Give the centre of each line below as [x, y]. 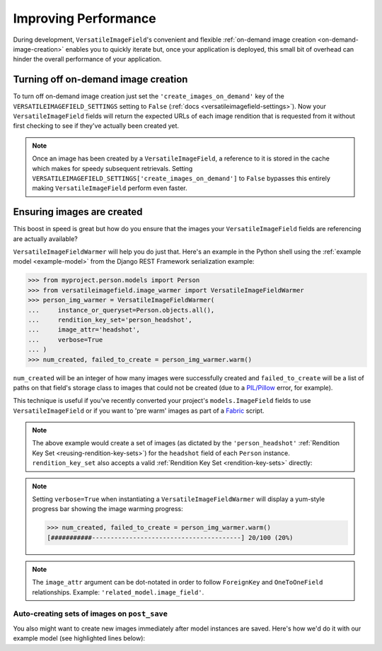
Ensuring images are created [78, 212]
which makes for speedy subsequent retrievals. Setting [112, 168]
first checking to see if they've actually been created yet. [96, 126]
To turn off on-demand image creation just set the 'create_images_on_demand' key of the [149, 96]
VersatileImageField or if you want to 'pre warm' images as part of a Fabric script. [139, 411]
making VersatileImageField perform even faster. [110, 188]
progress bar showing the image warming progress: [108, 509]
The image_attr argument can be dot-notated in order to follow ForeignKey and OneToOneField [178, 582]
